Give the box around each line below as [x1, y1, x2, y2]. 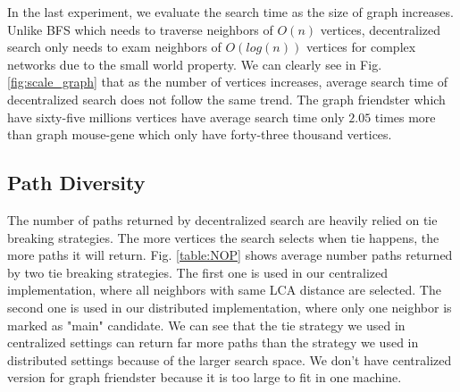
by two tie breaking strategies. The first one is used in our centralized [7, 263, 388, 281]
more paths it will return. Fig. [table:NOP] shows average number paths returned [7, 246, 453, 264]
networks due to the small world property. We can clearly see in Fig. [7, 54, 382, 73]
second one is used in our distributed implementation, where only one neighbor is [7, 297, 452, 316]
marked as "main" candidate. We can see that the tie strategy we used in [7, 315, 406, 334]
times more [374, 107, 436, 126]
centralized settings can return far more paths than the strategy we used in [7, 333, 419, 352]
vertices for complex [305, 38, 416, 56]
